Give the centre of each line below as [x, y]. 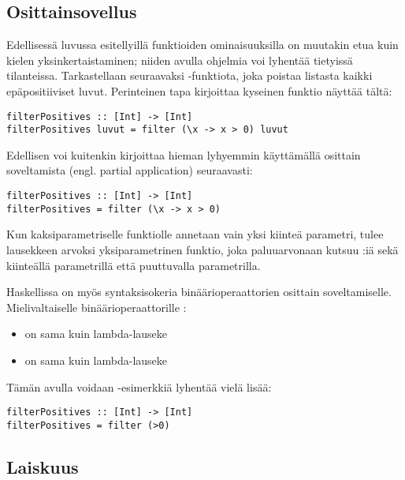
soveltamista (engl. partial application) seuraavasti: [130, 170]
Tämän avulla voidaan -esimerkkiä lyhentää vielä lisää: [139, 386]
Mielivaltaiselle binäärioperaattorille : [97, 307]
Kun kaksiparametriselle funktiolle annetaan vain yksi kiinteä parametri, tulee [195, 234]
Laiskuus [43, 466]
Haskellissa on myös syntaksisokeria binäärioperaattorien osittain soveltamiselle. [199, 292]
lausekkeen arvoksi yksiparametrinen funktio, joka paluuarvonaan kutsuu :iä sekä [202, 249]
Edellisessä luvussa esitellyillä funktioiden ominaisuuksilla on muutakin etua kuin [202, 45]
